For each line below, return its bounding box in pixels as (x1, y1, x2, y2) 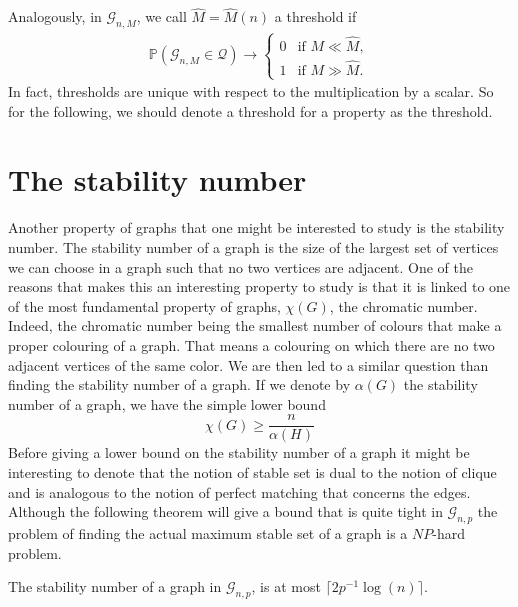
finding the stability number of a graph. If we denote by (8, 374, 351, 395)
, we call (136, 6, 187, 27)
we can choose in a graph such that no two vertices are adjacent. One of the (8, 256, 474, 277)
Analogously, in (8, 6, 102, 27)
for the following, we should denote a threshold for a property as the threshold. (8, 100, 493, 121)
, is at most (251, 576, 321, 597)
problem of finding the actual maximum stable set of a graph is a (8, 522, 408, 543)
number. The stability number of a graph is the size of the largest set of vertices (8, 236, 499, 257)
